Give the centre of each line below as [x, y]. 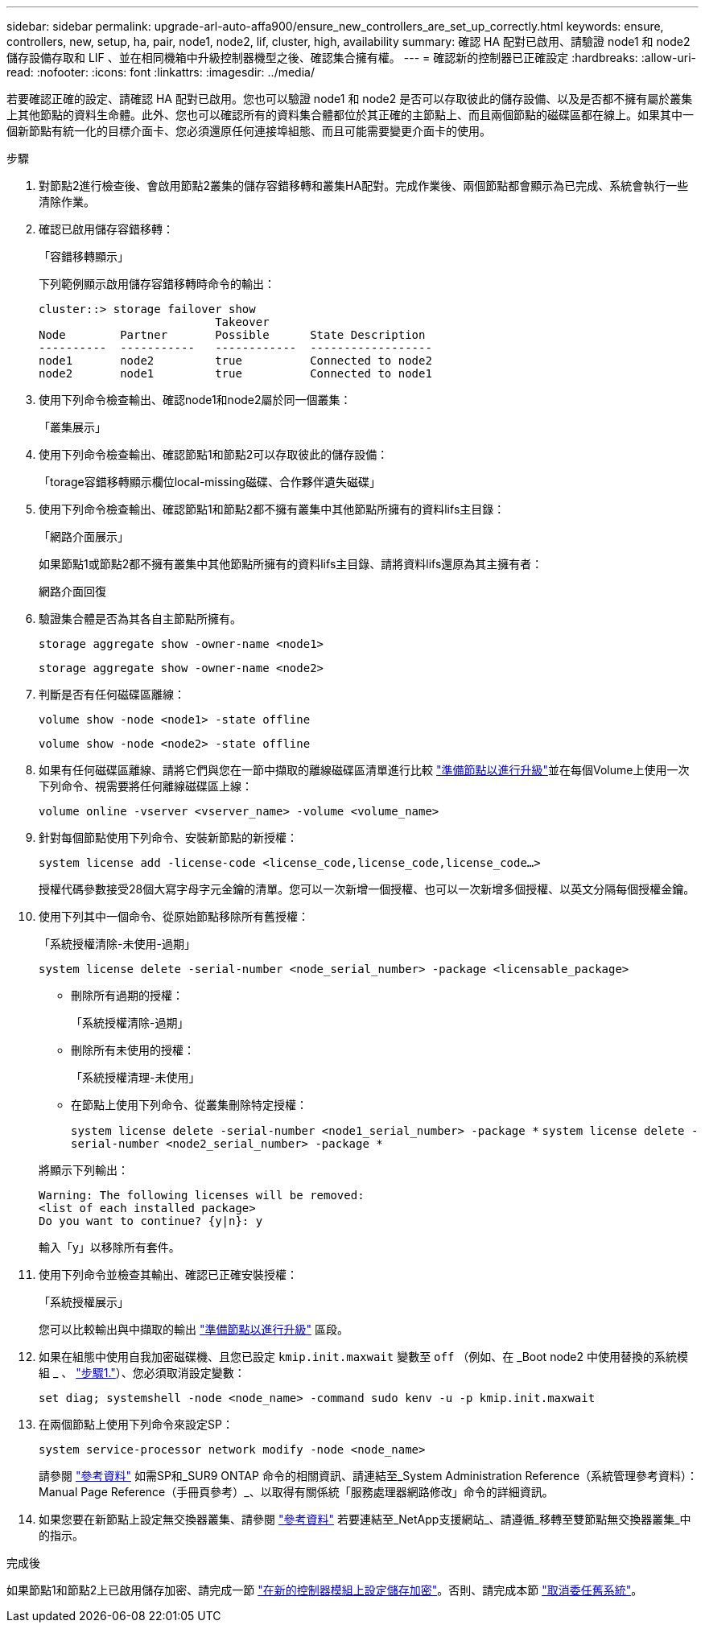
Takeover [242, 322]
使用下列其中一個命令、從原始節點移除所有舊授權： [174, 916]
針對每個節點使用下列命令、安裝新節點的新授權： [168, 837]
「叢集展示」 [72, 427]
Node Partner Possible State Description [232, 335]
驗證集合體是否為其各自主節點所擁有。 [140, 619]
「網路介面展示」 [84, 536]
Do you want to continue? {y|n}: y [151, 1221]
